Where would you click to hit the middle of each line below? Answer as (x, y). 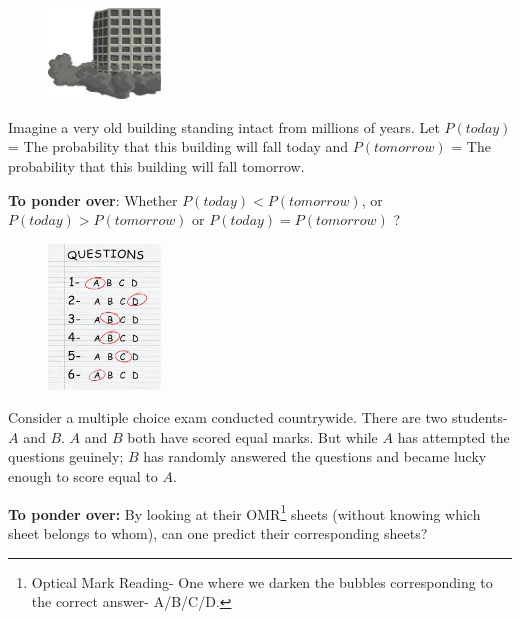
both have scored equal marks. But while (252, 436)
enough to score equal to (83, 476)
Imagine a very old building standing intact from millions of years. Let (224, 126)
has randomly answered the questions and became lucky (315, 456)
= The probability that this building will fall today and (178, 146)
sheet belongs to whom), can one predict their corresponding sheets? (218, 532)
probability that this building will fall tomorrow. (156, 165)
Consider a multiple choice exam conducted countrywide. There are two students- (258, 417)
